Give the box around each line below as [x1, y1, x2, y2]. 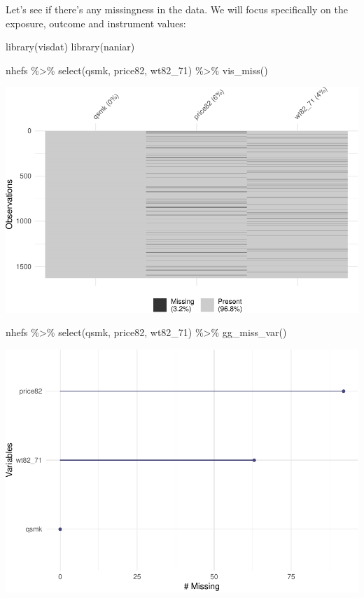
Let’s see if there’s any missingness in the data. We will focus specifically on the [6, 2, 348, 16]
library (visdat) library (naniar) [6, 39, 135, 54]
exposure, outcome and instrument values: [6, 15, 186, 30]
